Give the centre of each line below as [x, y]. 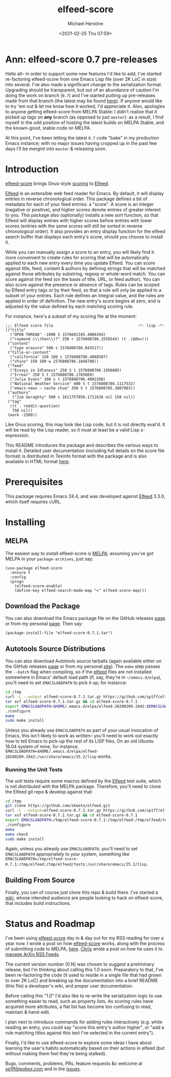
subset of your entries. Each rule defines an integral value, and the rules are [85, 295]
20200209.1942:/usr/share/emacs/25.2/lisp [51, 757]
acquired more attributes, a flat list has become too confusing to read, [79, 1007]
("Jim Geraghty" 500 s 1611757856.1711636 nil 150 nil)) [74, 397]
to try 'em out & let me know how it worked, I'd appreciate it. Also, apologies [85, 106]
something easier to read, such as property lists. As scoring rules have [79, 1001]
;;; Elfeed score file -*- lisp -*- [85, 325]
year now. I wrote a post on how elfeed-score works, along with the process [85, 944]
